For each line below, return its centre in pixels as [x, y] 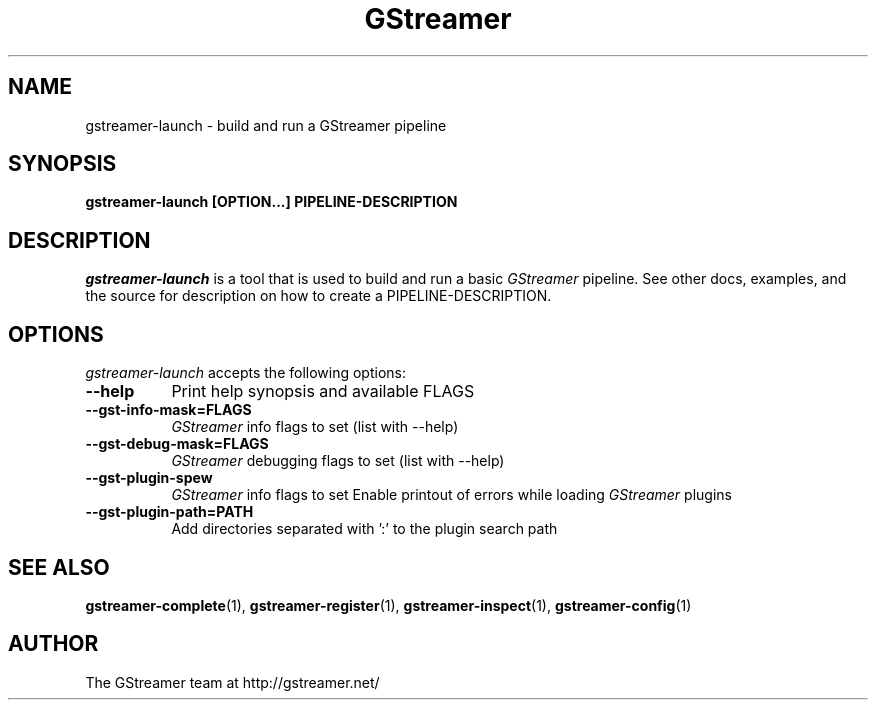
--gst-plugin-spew [149, 478]
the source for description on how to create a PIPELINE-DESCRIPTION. [318, 296]
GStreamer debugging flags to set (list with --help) [338, 461]
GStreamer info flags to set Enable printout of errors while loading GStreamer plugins [451, 495]
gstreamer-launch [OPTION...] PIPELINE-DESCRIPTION [271, 202]
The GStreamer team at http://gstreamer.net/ [232, 682]
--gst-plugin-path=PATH [169, 512]
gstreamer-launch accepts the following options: [245, 373]
